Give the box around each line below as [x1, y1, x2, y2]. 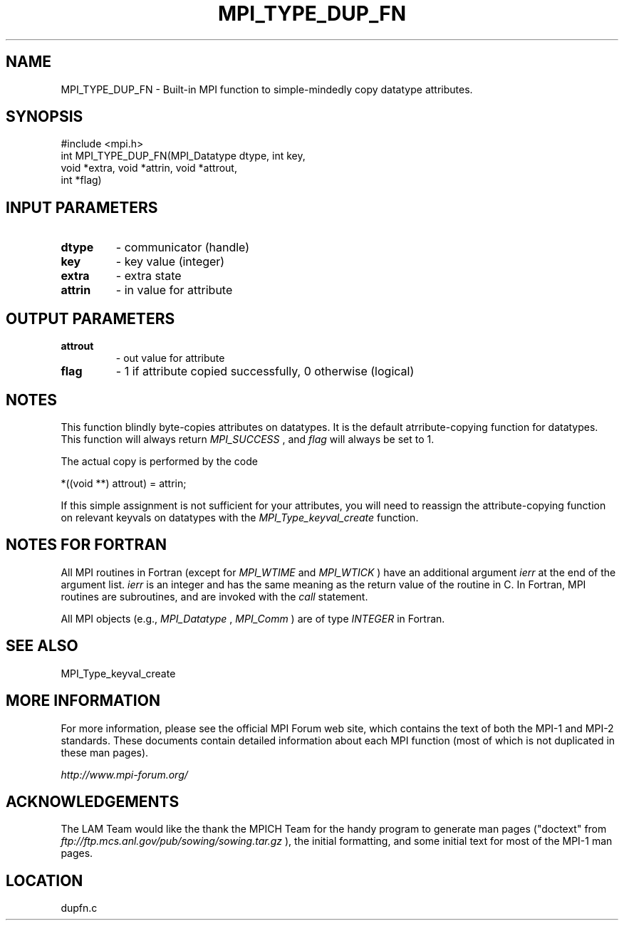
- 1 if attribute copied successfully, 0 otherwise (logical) [115, 364, 415, 379]
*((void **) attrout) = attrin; [61, 477, 187, 489]
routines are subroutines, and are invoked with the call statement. [61, 590, 368, 603]
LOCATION [6, 871, 83, 890]
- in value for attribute [115, 283, 233, 298]
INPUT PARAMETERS [6, 198, 158, 217]
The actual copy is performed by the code [61, 454, 258, 467]
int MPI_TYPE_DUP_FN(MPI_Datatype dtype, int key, [61, 150, 306, 162]
